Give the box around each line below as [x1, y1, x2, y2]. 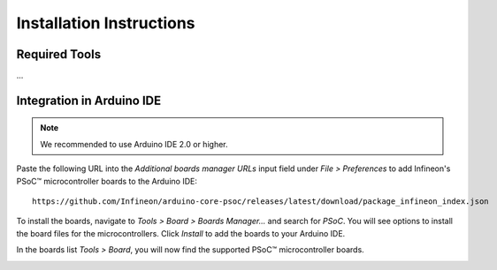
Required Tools [16, 47, 102, 62]
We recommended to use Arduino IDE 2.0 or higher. [40, 139, 228, 149]
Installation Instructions [16, 13, 195, 33]
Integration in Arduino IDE [16, 93, 162, 108]
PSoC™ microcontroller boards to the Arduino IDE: [16, 176, 198, 186]
